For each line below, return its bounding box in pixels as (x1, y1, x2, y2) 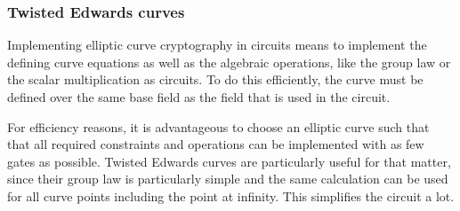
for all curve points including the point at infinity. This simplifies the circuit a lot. (7, 186, 455, 205)
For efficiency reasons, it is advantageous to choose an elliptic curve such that (7, 117, 430, 136)
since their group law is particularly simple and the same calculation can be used (7, 169, 448, 188)
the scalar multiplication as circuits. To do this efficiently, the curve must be (7, 70, 424, 89)
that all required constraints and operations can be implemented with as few (7, 135, 424, 153)
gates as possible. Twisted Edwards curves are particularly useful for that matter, (7, 152, 451, 170)
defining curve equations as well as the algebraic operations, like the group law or (7, 52, 451, 71)
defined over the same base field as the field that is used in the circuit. (7, 88, 391, 105)
